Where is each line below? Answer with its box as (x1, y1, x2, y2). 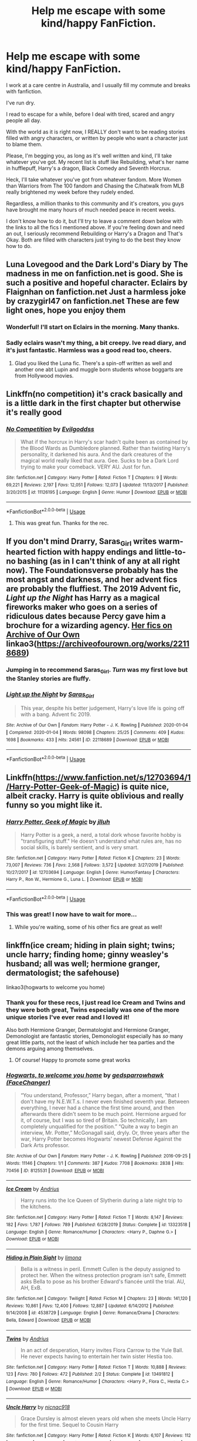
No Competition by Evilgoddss (6, 425, 95, 433)
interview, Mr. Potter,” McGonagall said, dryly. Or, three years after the (20, 1130, 189, 1137)
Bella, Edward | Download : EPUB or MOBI (6, 1318, 91, 1323)
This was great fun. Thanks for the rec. (14, 519, 109, 527)
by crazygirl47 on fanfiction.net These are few (6, 296, 180, 306)
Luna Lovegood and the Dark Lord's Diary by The (6, 260, 189, 270)
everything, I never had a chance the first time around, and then (20, 1104, 175, 1111)
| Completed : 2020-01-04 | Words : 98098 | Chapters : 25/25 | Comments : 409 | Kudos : (6, 729, 185, 735)
